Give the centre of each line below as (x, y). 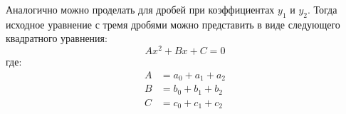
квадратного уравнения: (57, 38)
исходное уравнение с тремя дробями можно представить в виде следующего (173, 24)
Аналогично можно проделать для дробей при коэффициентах (140, 9)
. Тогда (322, 9)
